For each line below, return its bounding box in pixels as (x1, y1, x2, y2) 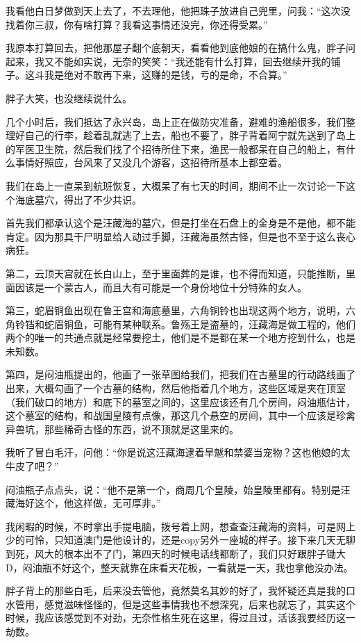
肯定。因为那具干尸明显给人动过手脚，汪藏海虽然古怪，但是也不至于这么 (6, 229, 336, 243)
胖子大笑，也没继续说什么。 (6, 90, 132, 105)
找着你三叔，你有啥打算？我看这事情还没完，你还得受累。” (6, 17, 268, 31)
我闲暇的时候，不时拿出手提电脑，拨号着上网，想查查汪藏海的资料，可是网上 (6, 519, 355, 533)
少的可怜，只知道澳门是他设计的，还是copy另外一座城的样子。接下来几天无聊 (6, 532, 355, 547)
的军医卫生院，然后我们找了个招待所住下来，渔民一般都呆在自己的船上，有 (6, 141, 346, 156)
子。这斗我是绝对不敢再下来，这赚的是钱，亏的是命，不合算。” (6, 67, 287, 82)
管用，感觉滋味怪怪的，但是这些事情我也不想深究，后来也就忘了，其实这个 (15, 596, 355, 611)
